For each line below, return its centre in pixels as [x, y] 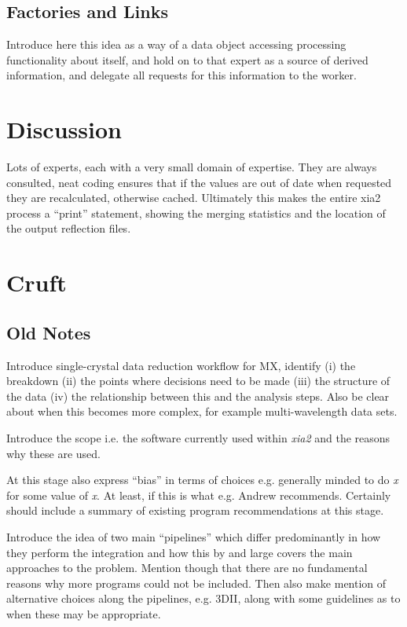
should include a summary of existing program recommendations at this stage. [195, 510]
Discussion [64, 129]
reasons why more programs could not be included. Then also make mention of [196, 583]
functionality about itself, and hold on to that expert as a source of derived [187, 59]
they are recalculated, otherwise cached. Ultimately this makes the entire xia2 [194, 198]
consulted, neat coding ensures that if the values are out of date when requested [199, 182]
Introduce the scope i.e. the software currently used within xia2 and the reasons [198, 438]
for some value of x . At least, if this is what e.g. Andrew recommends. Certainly [199, 495]
